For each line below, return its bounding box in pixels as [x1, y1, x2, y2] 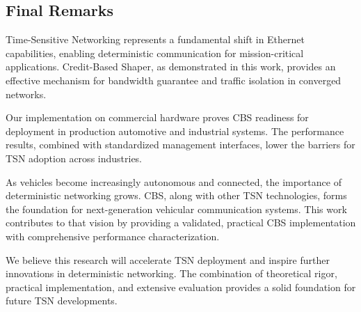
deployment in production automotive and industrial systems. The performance [6, 123, 344, 138]
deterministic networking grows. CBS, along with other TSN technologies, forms [6, 188, 347, 203]
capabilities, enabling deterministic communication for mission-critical [6, 45, 304, 60]
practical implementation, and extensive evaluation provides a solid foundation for [6, 279, 356, 294]
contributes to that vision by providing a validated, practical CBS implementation [6, 215, 356, 230]
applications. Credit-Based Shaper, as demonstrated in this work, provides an [6, 59, 336, 74]
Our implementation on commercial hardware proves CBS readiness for [6, 110, 309, 125]
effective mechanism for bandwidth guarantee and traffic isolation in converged [6, 72, 342, 87]
